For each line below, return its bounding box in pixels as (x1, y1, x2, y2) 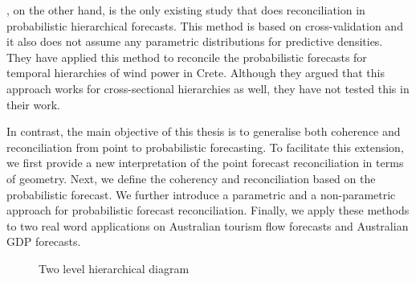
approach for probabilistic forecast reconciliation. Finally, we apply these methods (6, 202, 410, 219)
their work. (6, 96, 60, 112)
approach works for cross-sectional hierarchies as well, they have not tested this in (6, 80, 410, 96)
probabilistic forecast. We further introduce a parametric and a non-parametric (6, 186, 396, 202)
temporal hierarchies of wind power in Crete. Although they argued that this (6, 64, 385, 81)
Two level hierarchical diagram (39, 260, 190, 276)
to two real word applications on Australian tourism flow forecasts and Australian (6, 217, 409, 234)
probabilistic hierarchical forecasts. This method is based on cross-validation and (6, 17, 403, 34)
